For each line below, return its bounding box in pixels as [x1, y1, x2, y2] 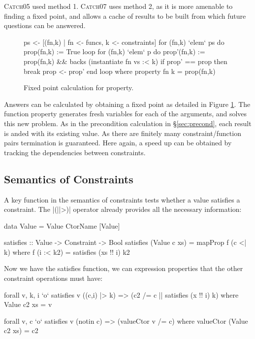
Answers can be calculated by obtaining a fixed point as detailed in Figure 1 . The [4, 99, 251, 109]
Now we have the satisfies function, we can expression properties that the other [4, 263, 243, 273]
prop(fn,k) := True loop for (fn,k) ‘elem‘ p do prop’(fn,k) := [24, 46, 205, 57]
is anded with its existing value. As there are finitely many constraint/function [4, 128, 241, 138]
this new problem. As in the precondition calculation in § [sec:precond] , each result [4, 118, 252, 128]
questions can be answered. [4, 20, 86, 31]
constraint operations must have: [4, 273, 103, 283]
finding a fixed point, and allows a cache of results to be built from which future [4, 10, 246, 21]
